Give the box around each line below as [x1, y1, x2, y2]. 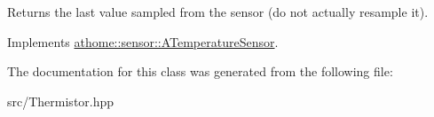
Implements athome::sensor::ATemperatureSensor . [7, 32, 279, 51]
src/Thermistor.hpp [7, 91, 114, 110]
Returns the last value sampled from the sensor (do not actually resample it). [7, 3, 429, 20]
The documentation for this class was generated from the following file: [7, 62, 393, 81]
